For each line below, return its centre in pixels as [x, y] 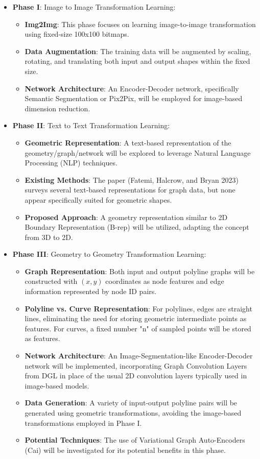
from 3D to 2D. [49, 237]
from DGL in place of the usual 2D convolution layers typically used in [136, 376]
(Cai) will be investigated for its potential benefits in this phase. [125, 450]
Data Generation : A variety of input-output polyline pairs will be [131, 403]
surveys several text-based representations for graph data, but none [130, 190]
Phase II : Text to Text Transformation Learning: [91, 125]
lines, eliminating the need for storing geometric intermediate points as [136, 318]
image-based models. [57, 385]
